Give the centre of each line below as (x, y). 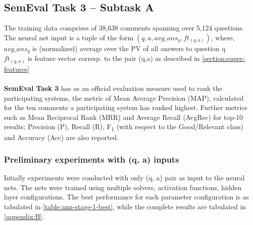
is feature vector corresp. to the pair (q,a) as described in (114, 58)
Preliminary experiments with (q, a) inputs (92, 159)
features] (17, 69)
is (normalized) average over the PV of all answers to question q (129, 48)
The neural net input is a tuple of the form (69, 37)
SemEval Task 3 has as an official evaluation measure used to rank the (113, 88)
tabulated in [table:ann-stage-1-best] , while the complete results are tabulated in (125, 207)
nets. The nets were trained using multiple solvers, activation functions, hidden (123, 187)
